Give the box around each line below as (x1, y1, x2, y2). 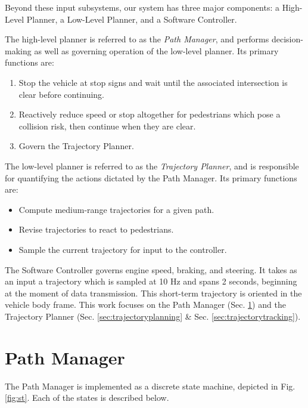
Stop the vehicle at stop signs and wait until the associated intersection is (18, 76, 288, 88)
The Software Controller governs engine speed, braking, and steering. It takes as (5, 263, 297, 276)
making (5, 44, 32, 57)
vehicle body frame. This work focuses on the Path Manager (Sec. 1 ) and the (5, 298, 286, 311)
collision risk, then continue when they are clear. (18, 119, 196, 132)
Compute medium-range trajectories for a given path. (18, 203, 214, 215)
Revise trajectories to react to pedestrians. (18, 223, 174, 236)
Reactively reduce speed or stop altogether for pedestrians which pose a (18, 108, 281, 120)
